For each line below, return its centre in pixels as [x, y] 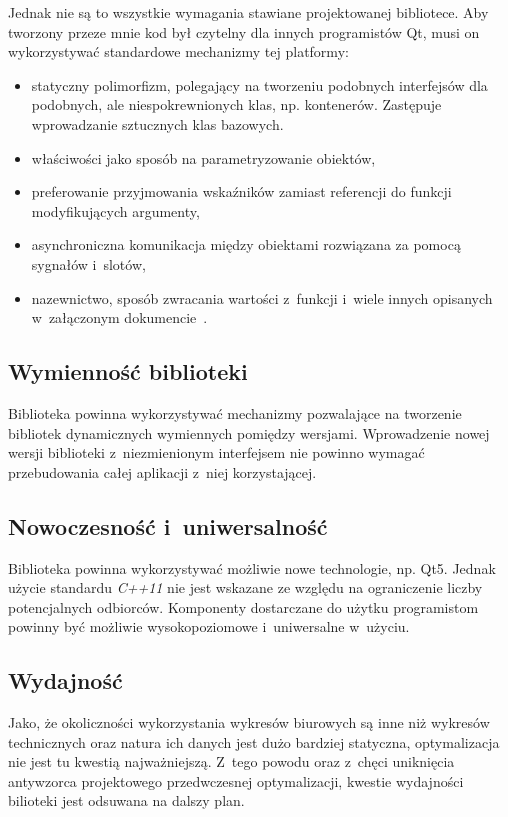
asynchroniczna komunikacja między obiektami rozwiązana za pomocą [246, 244]
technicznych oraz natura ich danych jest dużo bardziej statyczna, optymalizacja [254, 741]
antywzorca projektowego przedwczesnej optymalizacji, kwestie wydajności [236, 780]
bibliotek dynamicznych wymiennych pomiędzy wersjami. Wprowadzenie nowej [249, 432]
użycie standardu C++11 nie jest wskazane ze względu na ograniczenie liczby [245, 587]
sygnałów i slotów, [88, 263]
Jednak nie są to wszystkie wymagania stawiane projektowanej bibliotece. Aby [248, 12]
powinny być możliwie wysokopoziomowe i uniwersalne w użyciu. [209, 626]
